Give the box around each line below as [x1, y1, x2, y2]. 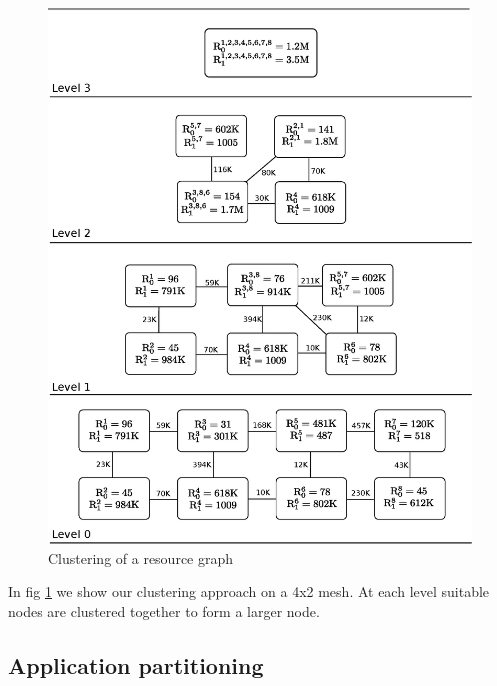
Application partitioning [8, 649, 264, 680]
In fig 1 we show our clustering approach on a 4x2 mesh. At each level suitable [8, 581, 490, 602]
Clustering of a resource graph [48, 547, 234, 568]
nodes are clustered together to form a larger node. [8, 600, 320, 621]
